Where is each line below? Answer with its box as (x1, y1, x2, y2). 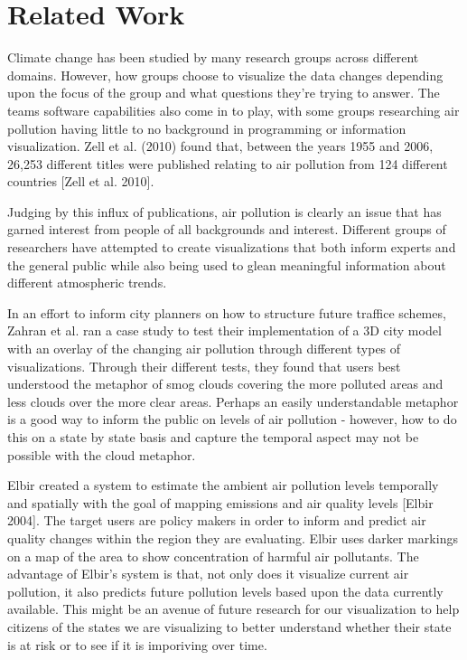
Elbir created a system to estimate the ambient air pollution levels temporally (7, 476, 439, 495)
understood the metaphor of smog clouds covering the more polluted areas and (7, 374, 444, 393)
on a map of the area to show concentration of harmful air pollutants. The (7, 546, 419, 565)
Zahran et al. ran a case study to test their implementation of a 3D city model (7, 321, 442, 340)
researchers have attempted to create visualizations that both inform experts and (7, 238, 456, 257)
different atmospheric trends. (7, 273, 167, 292)
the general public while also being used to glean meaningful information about (7, 255, 446, 274)
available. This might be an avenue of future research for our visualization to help (7, 599, 460, 618)
